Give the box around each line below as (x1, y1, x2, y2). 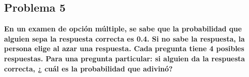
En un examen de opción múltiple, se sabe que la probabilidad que (4, 23, 242, 34)
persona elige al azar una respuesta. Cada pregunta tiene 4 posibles (4, 43, 244, 54)
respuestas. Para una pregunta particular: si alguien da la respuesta (4, 53, 245, 63)
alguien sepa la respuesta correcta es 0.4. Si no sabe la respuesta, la (4, 33, 245, 44)
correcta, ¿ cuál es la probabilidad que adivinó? (4, 63, 173, 73)
